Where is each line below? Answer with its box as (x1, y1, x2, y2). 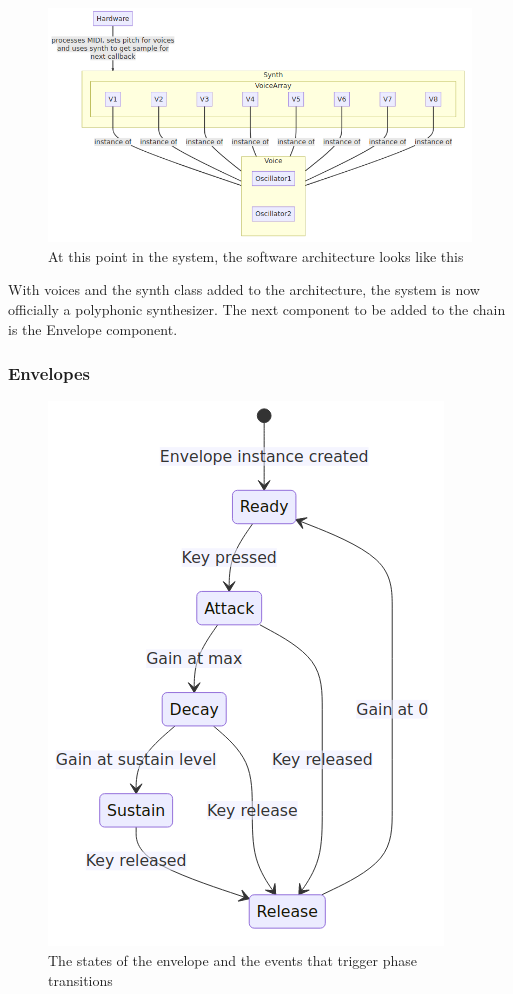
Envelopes (8, 361, 90, 386)
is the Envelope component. (8, 318, 178, 339)
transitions (48, 969, 113, 990)
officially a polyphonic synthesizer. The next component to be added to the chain (8, 298, 506, 319)
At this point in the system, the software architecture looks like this (48, 245, 464, 266)
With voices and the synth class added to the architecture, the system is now (8, 279, 480, 300)
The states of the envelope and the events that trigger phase (48, 949, 418, 970)
